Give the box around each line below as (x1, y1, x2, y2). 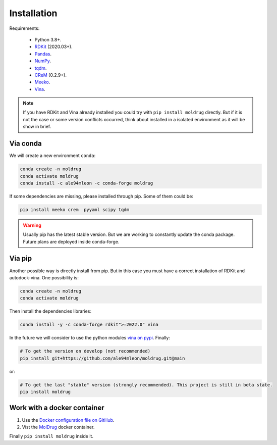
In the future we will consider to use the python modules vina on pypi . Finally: (9, 335, 170, 341)
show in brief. (23, 124, 51, 130)
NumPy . (34, 58, 51, 64)
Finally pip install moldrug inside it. (9, 433, 93, 439)
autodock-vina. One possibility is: (9, 274, 79, 280)
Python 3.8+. (34, 36, 62, 42)
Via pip (9, 254, 32, 263)
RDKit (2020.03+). (34, 43, 73, 50)
